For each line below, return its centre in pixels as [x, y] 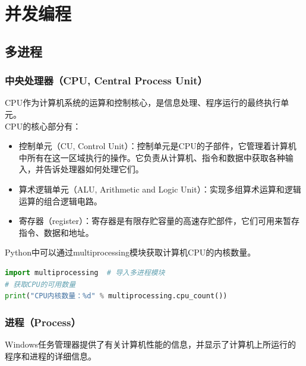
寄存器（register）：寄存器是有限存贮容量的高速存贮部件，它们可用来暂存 [159, 221]
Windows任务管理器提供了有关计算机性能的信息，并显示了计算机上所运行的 [151, 344]
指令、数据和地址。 [56, 232]
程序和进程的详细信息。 [51, 356]
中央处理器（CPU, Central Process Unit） [106, 81]
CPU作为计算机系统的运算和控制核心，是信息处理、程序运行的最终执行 [143, 102]
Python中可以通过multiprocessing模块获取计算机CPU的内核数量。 [130, 252]
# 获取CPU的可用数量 [40, 284]
